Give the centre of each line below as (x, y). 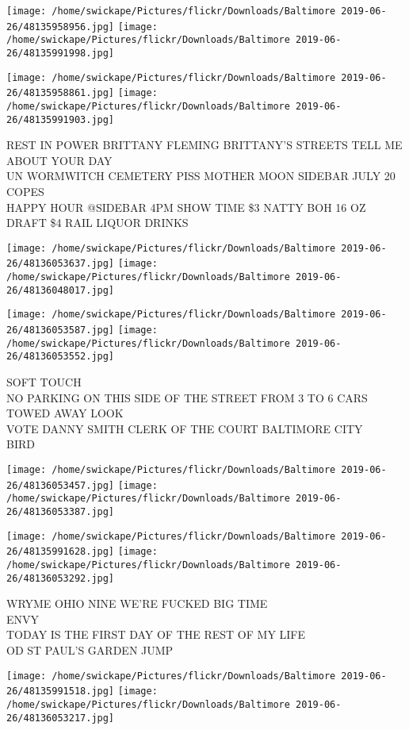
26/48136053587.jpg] (61, 330)
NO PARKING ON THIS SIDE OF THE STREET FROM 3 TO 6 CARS (187, 397)
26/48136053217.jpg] (61, 718)
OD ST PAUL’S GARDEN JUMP (90, 650)
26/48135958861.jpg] (61, 93)
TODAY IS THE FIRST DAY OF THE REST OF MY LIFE (156, 634)
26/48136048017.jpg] (61, 290)
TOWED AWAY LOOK (65, 413)
